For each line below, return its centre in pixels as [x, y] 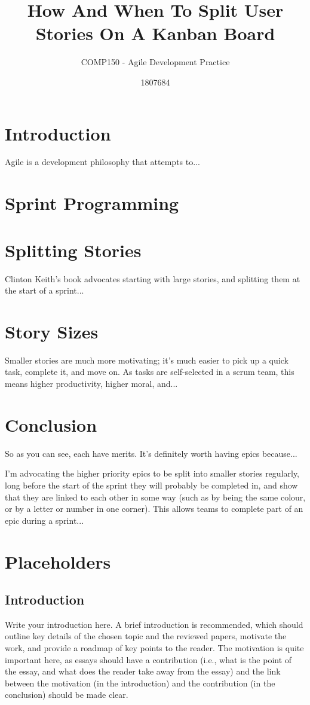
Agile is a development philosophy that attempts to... [102, 162]
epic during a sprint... [44, 520]
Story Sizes [52, 331]
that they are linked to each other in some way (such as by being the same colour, [155, 497]
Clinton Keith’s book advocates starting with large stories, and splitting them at [153, 278]
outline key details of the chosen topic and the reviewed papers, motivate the [146, 636]
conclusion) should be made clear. [67, 695]
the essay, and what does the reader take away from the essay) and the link [143, 671]
